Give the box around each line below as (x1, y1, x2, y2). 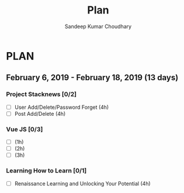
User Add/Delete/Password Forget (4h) (14, 104, 109, 111)
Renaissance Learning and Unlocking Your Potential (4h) (14, 180, 151, 187)
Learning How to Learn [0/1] (6, 167, 87, 175)
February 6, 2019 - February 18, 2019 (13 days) (6, 73, 179, 82)
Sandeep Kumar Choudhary (64, 23, 132, 30)
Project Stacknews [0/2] (6, 90, 77, 98)
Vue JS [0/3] (6, 125, 43, 133)
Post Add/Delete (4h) (14, 110, 66, 117)
